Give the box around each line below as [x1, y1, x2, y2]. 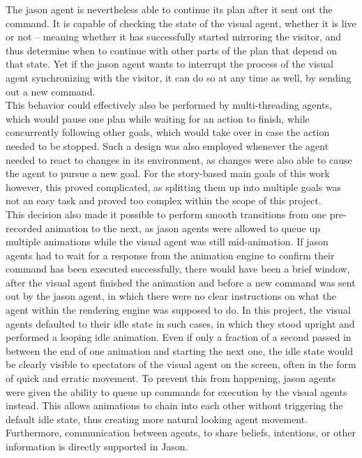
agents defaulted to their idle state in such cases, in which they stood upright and [6, 316, 355, 330]
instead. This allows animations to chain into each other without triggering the [6, 398, 343, 413]
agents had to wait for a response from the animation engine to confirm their [6, 247, 335, 262]
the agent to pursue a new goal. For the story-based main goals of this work [6, 166, 330, 181]
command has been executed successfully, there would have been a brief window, [6, 261, 350, 276]
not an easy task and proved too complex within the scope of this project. [6, 193, 322, 208]
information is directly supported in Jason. [6, 439, 188, 453]
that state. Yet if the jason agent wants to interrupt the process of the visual [6, 56, 333, 71]
